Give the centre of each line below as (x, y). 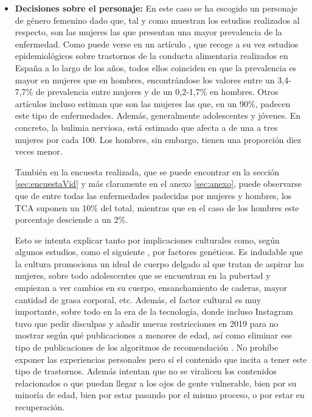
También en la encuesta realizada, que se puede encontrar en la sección (147, 171)
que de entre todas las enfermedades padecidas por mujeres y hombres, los (153, 195)
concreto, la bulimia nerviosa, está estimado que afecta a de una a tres (146, 127)
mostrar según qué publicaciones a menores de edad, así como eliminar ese (153, 335)
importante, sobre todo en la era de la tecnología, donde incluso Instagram (154, 311)
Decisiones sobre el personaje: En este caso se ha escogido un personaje (156, 8)
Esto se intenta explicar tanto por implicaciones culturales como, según (147, 240)
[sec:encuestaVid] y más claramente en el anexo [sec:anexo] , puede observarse (158, 184)
